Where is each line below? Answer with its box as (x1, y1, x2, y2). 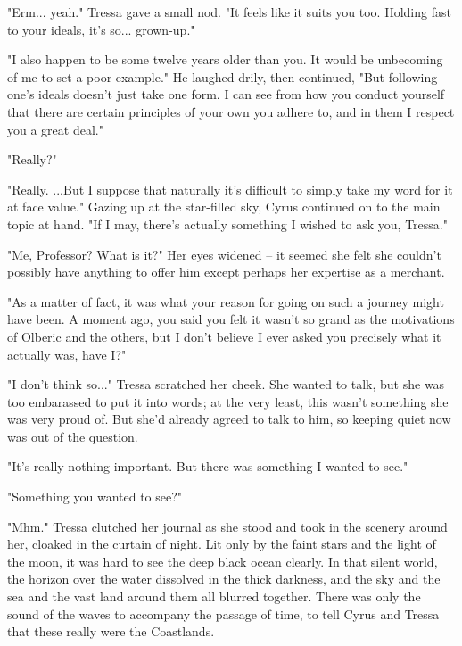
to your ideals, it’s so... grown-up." (7, 20, 195, 38)
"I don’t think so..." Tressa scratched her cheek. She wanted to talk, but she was (7, 375, 445, 393)
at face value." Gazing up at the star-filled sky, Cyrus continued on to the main (7, 197, 441, 216)
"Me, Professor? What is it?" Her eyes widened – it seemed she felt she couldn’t (7, 244, 441, 263)
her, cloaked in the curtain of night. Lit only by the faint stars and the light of (7, 534, 436, 553)
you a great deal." (7, 120, 103, 138)
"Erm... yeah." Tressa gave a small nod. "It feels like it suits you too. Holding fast (7, 3, 451, 21)
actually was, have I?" (7, 344, 127, 363)
